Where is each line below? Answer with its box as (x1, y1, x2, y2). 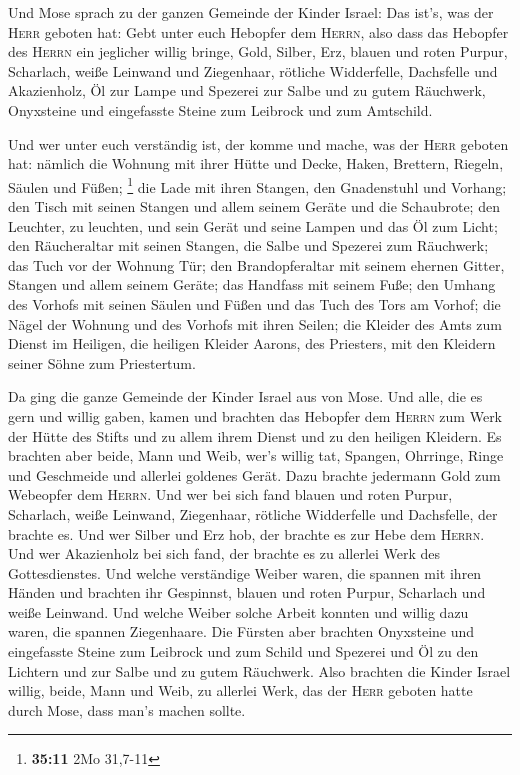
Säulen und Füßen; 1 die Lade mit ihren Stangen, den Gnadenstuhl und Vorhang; (8, 173, 507, 197)
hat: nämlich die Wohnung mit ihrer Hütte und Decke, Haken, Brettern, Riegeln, (8, 153, 504, 174)
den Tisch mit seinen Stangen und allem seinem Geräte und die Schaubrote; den (8, 196, 500, 216)
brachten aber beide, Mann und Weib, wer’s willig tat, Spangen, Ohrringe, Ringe (8, 445, 504, 466)
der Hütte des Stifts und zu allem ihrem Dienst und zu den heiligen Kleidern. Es (8, 425, 502, 446)
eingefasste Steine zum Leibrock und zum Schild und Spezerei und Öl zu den (8, 641, 479, 662)
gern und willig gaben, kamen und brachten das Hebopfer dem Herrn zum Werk (8, 405, 503, 426)
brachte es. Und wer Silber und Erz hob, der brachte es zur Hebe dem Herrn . (8, 523, 485, 544)
